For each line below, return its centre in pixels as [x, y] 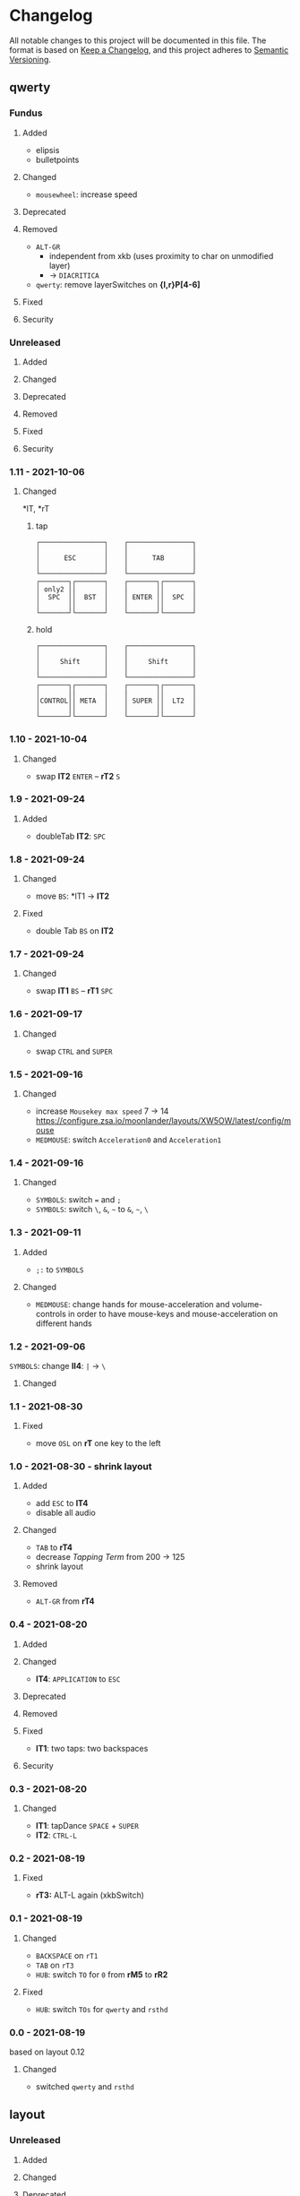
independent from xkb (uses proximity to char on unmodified [161, 255]
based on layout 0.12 [47, 2052]
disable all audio [65, 1513]
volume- [247, 1304]
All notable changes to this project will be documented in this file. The [138, 40]
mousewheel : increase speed [86, 194]
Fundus [26, 113]
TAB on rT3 [55, 1965]
